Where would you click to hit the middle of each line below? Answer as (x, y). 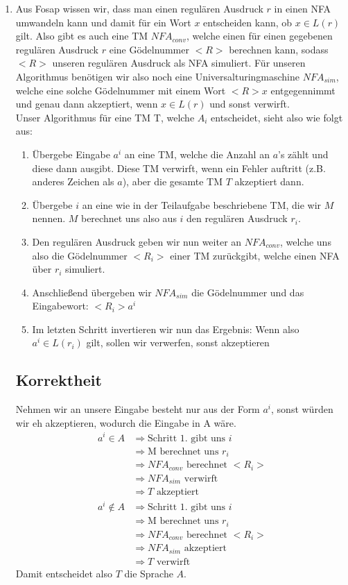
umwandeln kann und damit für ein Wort (103, 22)
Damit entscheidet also (64, 573)
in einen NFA (303, 8)
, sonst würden (302, 409)
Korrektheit (59, 380)
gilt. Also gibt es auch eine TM (82, 36)
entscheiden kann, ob (248, 22)
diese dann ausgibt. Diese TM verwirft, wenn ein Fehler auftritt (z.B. (179, 168)
